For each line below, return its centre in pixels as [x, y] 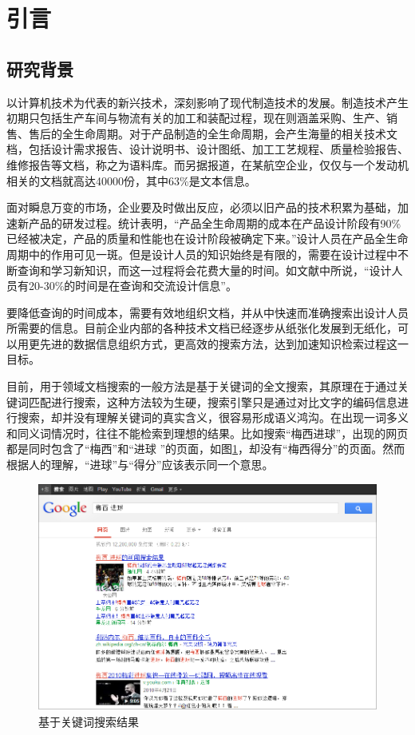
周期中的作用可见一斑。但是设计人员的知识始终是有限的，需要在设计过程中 [202, 254]
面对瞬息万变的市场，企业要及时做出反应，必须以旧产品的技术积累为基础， [202, 207]
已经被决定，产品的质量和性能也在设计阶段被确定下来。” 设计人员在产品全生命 [207, 238]
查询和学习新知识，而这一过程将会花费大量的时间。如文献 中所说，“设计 [204, 270]
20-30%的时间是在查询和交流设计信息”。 [132, 286]
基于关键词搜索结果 [89, 721]
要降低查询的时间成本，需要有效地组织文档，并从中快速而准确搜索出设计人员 [207, 312]
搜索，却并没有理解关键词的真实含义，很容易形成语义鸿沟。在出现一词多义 [213, 417]
